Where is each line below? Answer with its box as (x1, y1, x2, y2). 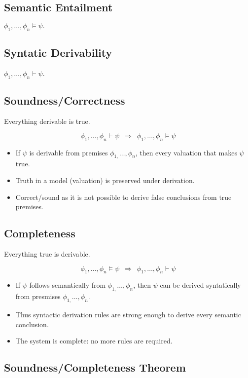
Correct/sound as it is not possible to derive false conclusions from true (15, 191, 232, 202)
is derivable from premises (29, 147, 108, 157)
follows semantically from (29, 280, 106, 290)
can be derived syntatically (160, 280, 241, 290)
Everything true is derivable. (4, 248, 90, 259)
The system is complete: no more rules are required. (15, 336, 173, 346)
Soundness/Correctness (4, 93, 125, 108)
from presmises (15, 291, 61, 302)
